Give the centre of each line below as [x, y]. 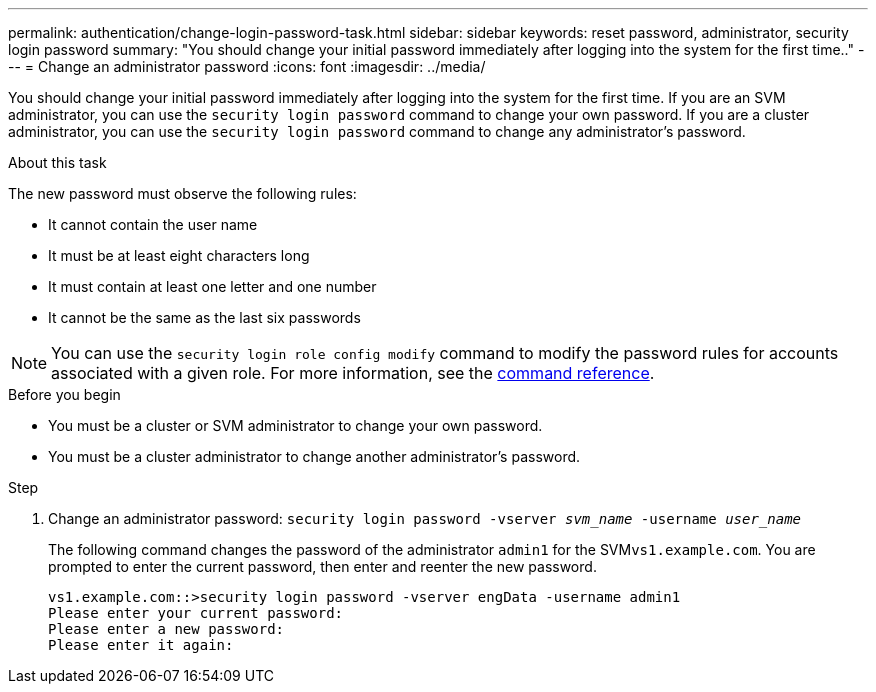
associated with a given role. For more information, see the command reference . [353, 373]
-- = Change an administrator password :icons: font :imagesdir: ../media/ [247, 66]
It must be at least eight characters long [179, 255]
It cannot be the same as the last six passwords [204, 317]
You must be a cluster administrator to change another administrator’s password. [314, 456]
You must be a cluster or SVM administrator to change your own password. [295, 425]
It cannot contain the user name [153, 224]
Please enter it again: [141, 645]
